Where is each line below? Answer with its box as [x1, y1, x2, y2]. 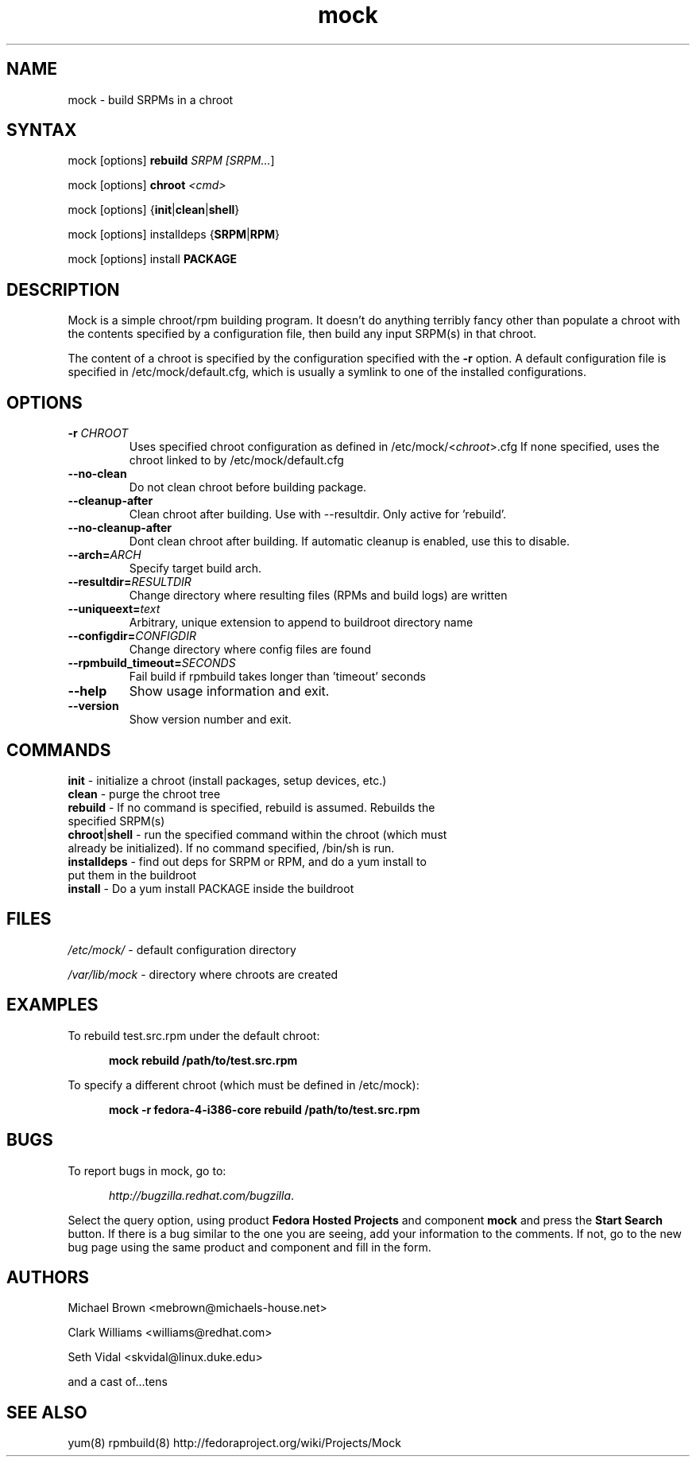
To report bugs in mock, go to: [68, 1163, 226, 1178]
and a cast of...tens [68, 1375, 168, 1389]
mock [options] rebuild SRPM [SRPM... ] [68, 153, 275, 168]
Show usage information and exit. [129, 683, 330, 700]
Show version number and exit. [129, 712, 292, 727]
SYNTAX [6, 120, 77, 141]
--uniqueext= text [68, 602, 160, 616]
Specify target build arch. [129, 561, 262, 576]
